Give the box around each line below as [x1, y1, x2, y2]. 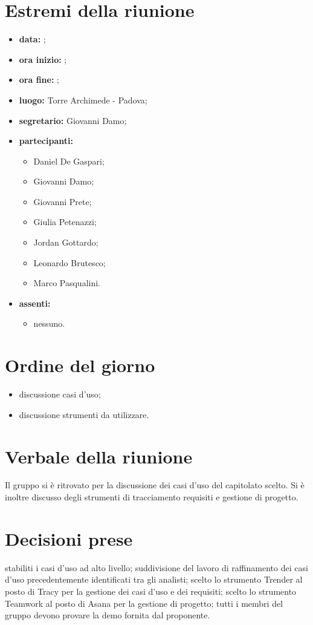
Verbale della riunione [5, 443, 193, 468]
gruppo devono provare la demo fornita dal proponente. [5, 609, 210, 621]
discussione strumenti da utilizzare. [19, 408, 149, 420]
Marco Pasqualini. [33, 277, 100, 289]
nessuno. [33, 317, 65, 330]
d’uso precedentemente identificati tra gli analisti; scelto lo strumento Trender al [5, 573, 303, 586]
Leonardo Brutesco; [33, 256, 106, 269]
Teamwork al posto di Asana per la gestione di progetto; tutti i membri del [5, 597, 283, 609]
